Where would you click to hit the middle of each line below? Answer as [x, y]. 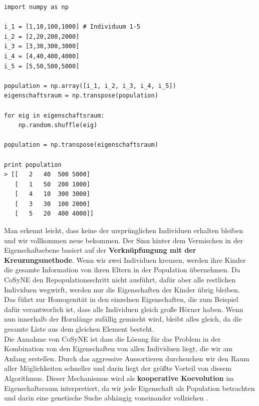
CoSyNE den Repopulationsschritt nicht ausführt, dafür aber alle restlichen [120, 280]
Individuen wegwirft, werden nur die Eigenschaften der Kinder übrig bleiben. [122, 289]
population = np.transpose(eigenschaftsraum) [81, 145]
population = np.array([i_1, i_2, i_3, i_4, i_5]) [90, 86]
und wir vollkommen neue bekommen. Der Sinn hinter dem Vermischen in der [124, 240]
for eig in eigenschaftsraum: [54, 115]
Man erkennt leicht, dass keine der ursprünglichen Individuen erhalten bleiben [124, 230]
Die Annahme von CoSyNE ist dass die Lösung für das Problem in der [112, 338]
